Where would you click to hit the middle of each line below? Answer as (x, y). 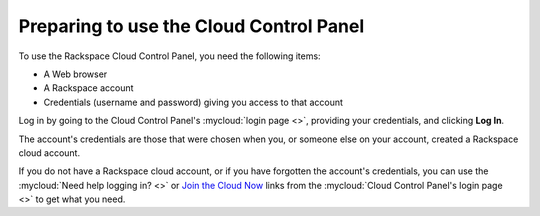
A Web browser (75, 74)
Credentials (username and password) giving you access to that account (193, 102)
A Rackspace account (88, 88)
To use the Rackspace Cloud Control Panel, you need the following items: (169, 56)
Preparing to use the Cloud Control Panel (191, 26)
